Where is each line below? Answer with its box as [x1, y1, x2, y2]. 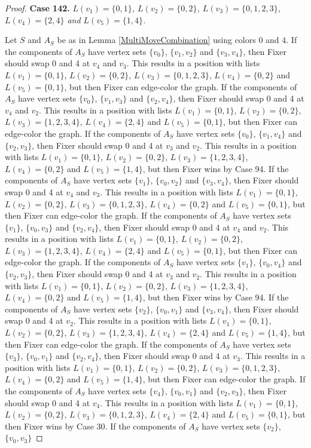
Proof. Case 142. [5, 2, 70, 14]
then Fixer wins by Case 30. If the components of [5, 419, 186, 432]
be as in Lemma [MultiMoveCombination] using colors [57, 33, 256, 46]
